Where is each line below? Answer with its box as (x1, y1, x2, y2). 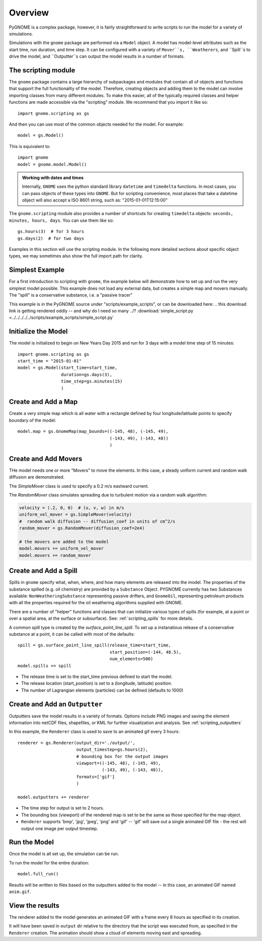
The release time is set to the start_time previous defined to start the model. (21, 674, 173, 679)
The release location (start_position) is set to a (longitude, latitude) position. (21, 680, 172, 686)
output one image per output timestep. (21, 825, 98, 831)
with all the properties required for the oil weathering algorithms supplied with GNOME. (9, 600, 183, 606)
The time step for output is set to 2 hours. (21, 805, 104, 811)
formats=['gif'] (76, 774, 115, 779)
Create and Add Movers (9, 454, 82, 463)
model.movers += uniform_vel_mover (19, 546, 104, 551)
